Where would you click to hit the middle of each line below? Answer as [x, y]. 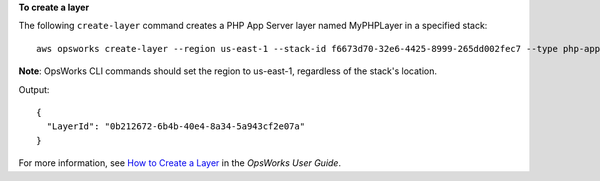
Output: [34, 89]
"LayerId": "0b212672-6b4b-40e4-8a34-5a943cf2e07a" [175, 126]
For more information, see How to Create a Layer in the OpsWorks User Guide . [180, 163]
